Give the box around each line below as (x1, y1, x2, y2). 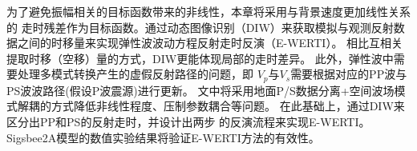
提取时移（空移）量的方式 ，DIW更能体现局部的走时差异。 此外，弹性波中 (6, 50, 394, 66)
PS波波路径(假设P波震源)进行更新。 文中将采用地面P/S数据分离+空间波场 (6, 81, 395, 98)
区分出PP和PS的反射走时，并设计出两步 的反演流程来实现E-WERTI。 (6, 113, 370, 130)
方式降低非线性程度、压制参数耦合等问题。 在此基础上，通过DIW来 (51, 97, 405, 114)
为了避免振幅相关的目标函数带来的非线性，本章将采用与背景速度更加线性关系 (6, 3, 411, 19)
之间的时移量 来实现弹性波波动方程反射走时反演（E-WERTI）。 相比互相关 (17, 34, 403, 51)
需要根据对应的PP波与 (290, 66, 407, 82)
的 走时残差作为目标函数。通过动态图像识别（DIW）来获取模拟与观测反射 (6, 18, 394, 35)
